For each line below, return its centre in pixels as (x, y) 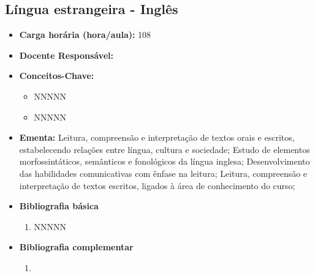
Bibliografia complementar (76, 247)
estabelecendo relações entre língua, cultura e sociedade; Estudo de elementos (165, 149)
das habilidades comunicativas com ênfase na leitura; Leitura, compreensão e (163, 173)
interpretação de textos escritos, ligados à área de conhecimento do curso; (157, 185)
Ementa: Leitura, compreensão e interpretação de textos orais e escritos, (157, 137)
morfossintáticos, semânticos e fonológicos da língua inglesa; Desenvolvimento (165, 161)
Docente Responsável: (66, 55)
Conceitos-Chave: (57, 76)
